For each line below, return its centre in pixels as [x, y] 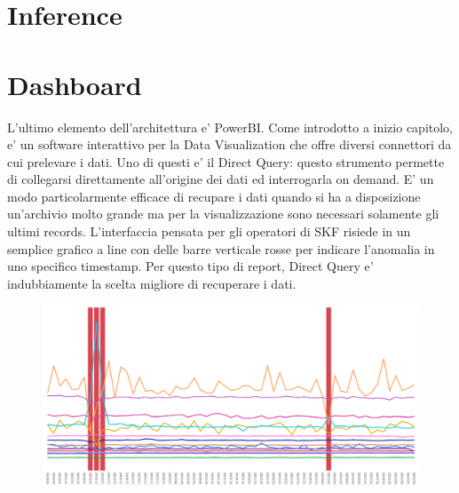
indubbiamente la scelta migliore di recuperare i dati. [152, 283]
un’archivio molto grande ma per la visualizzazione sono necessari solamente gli [223, 214]
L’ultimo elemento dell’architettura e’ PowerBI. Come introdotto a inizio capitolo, [230, 127]
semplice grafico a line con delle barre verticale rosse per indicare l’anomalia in [221, 248]
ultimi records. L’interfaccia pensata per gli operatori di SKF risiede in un [209, 231]
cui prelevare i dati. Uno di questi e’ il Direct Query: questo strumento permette [226, 161]
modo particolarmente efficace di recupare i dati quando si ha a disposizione [214, 196]
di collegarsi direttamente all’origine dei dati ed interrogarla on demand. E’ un [221, 179]
